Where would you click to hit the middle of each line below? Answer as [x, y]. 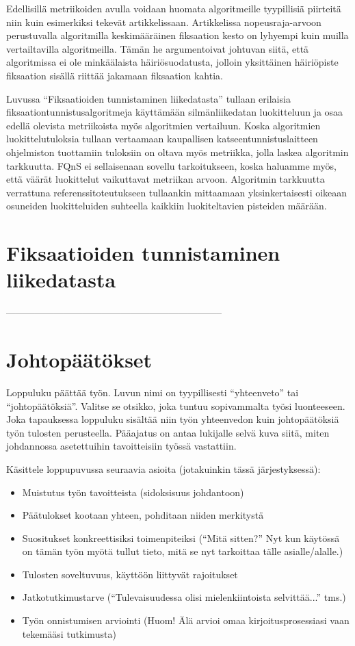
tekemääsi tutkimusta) [69, 633]
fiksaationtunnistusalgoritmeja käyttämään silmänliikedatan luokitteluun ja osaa [175, 112]
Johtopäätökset [79, 359]
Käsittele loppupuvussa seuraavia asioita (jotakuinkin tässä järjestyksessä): [163, 468]
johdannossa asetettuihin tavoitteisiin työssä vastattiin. [121, 446]
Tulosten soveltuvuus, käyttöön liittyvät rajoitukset [130, 574]
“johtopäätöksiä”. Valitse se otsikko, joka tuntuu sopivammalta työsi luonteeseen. [176, 405]
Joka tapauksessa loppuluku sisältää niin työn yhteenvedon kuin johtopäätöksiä [173, 419]
